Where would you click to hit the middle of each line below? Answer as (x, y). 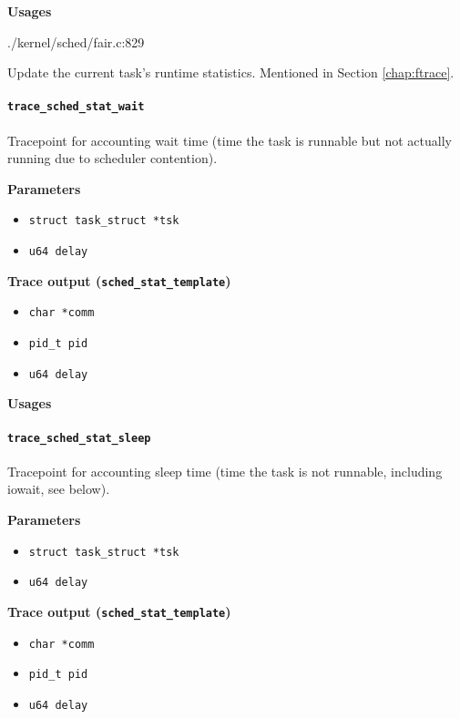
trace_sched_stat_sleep (79, 438)
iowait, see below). (59, 489)
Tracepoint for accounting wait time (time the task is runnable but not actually (230, 140)
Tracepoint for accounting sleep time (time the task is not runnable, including (225, 471)
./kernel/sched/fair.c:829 (76, 41)
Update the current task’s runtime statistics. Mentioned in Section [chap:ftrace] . (231, 72)
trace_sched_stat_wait (76, 107)
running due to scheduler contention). (112, 158)
